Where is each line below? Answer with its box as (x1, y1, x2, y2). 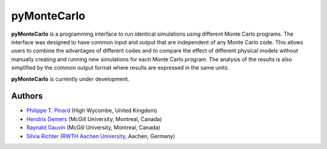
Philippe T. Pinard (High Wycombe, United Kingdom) (26, 107, 157, 114)
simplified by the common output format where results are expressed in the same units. (11, 64, 230, 71)
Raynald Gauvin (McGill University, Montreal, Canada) (26, 124, 160, 131)
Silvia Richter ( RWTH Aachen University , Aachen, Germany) (26, 132, 176, 139)
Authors (11, 91, 43, 101)
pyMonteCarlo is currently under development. (11, 75, 130, 82)
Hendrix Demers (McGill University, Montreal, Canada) (26, 115, 162, 122)
